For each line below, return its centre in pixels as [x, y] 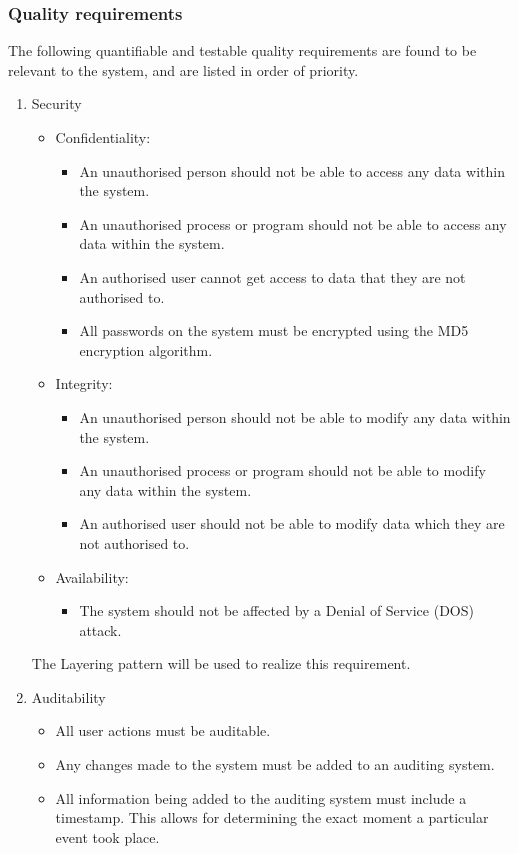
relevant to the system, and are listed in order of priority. [183, 69]
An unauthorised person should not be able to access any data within [292, 170]
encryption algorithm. [146, 349]
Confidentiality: [103, 137]
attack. [100, 629]
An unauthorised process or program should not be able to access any [293, 223]
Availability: [92, 576]
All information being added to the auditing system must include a [261, 797]
